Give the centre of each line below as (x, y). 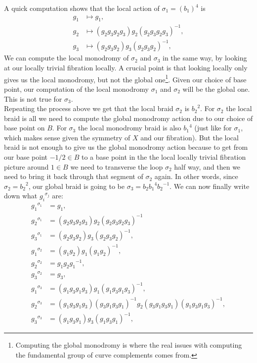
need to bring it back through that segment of (74, 176)
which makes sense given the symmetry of (67, 137)
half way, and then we (207, 166)
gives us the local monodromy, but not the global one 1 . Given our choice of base (125, 78)
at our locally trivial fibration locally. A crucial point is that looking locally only (126, 68)
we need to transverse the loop (117, 166)
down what (21, 196)
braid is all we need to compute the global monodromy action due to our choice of (128, 118)
